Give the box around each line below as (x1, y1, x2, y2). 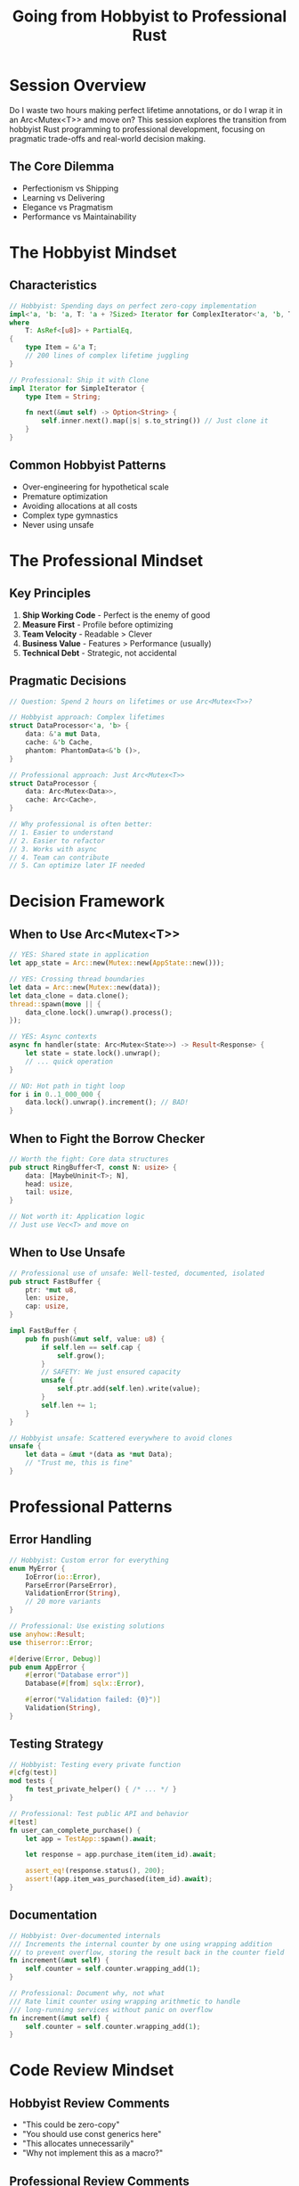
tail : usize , (25, 1188, 74, 1196)
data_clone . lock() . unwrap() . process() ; (25, 1007, 174, 1017)
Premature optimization (21, 490, 109, 501)
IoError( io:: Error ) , (25, 1572, 101, 1582)
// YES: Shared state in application (9, 950, 149, 959)
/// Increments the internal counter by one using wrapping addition (9, 1939, 273, 1949)
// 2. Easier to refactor (9, 836, 105, 845)
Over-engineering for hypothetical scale (21, 481, 169, 492)
